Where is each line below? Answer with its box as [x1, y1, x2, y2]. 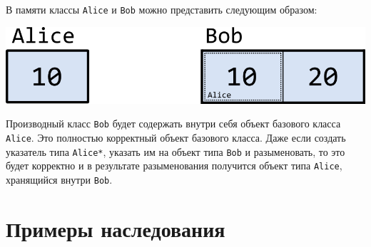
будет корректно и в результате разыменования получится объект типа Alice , [6, 158, 342, 173]
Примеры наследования [6, 214, 225, 243]
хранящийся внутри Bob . [6, 172, 113, 186]
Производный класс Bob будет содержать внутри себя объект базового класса [6, 116, 341, 131]
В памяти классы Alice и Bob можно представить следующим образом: [6, 2, 317, 16]
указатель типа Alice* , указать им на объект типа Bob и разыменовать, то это [6, 144, 345, 159]
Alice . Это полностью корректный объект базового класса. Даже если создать [6, 130, 346, 144]
